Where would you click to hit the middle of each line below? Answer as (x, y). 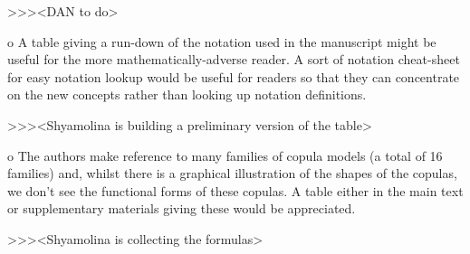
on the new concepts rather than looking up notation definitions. (187, 94)
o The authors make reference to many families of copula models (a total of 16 (225, 155)
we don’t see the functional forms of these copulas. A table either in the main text (235, 190)
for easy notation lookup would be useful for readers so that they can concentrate (234, 76)
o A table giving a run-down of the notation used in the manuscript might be (222, 41)
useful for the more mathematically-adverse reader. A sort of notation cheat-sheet (234, 59)
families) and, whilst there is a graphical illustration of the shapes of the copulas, (232, 173)
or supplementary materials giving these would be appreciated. (182, 208)
